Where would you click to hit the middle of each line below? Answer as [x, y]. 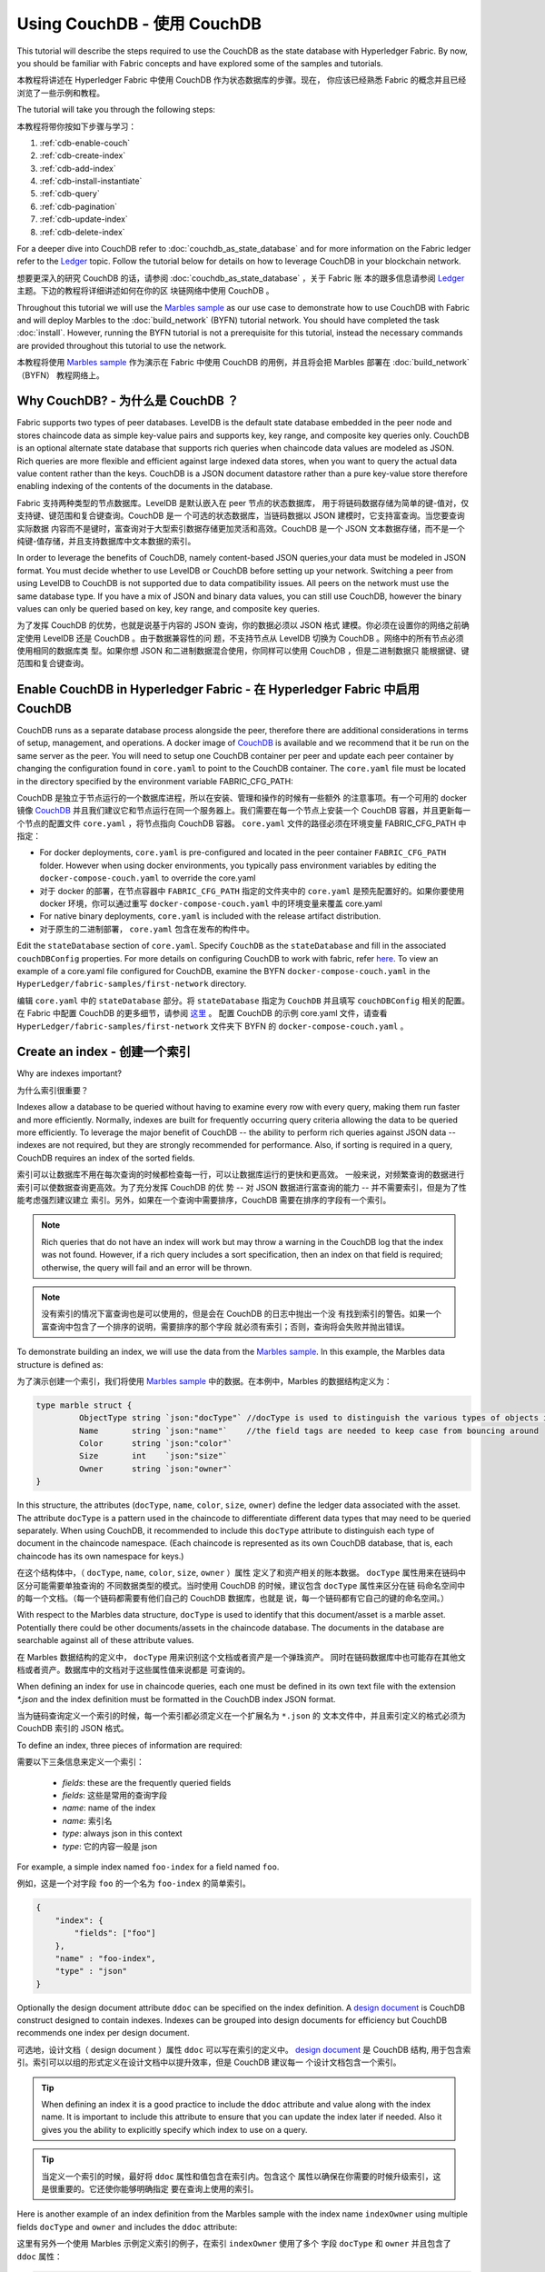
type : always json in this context [122, 1834]
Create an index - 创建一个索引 [104, 1052]
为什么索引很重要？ [53, 1090]
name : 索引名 [87, 1820]
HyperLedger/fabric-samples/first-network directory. [132, 984]
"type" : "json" [91, 1971]
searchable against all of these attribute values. [105, 1640]
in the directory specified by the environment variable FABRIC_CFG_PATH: [155, 781]
